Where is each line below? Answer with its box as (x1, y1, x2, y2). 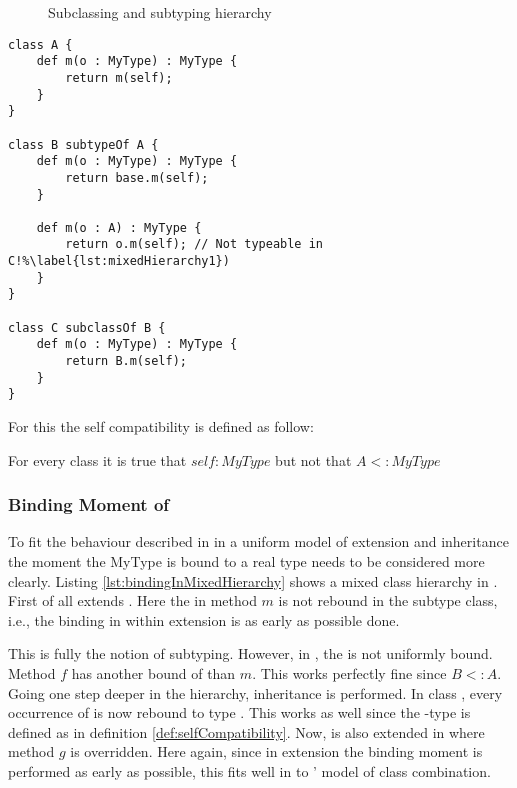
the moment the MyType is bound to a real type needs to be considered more (8, 551, 485, 572)
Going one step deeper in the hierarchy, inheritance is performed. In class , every (8, 682, 503, 703)
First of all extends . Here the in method (8, 590, 257, 611)
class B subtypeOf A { (8, 137, 159, 152)
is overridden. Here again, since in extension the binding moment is (70, 741, 483, 762)
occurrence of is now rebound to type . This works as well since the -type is (8, 702, 471, 723)
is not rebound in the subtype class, (278, 590, 498, 611)
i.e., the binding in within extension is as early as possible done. (8, 609, 400, 630)
